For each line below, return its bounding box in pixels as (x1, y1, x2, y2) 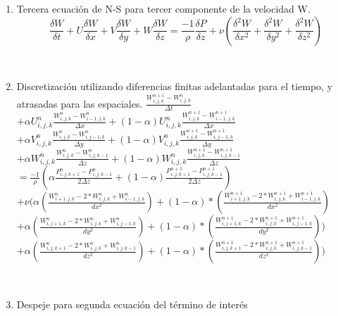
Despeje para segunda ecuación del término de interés (16, 297, 248, 311)
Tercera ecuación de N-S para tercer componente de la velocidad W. (16, 1, 311, 15)
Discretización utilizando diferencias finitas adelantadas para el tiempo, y (16, 79, 333, 94)
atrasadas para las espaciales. (16, 96, 143, 110)
